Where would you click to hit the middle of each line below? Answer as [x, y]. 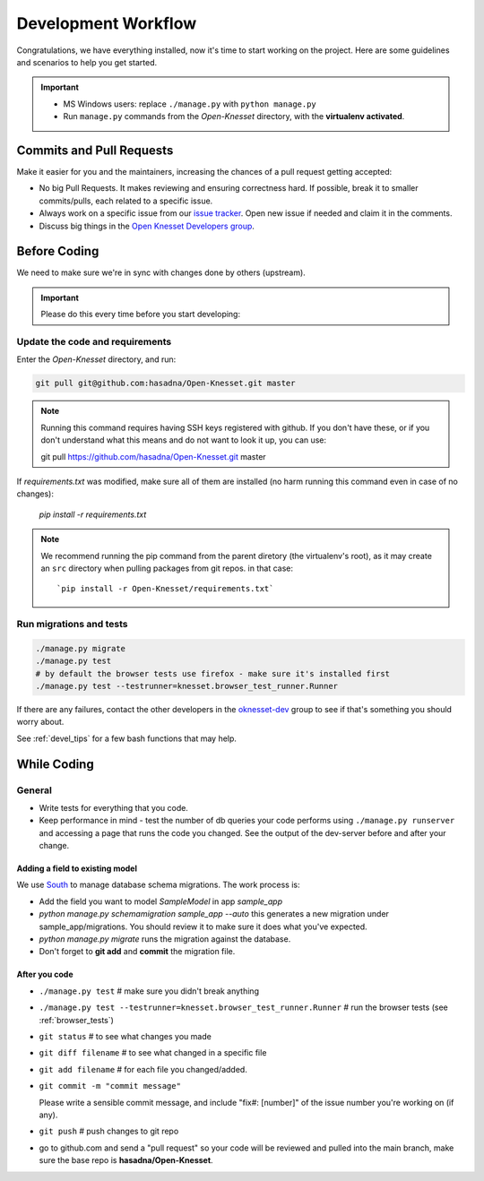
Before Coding [58, 251]
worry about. [40, 722]
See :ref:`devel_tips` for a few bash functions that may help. [127, 738]
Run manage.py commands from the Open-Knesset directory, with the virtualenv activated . [234, 116]
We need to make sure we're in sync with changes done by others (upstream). [161, 272]
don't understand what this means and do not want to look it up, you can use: [184, 440]
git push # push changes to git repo [109, 1131]
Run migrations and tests [72, 625]
